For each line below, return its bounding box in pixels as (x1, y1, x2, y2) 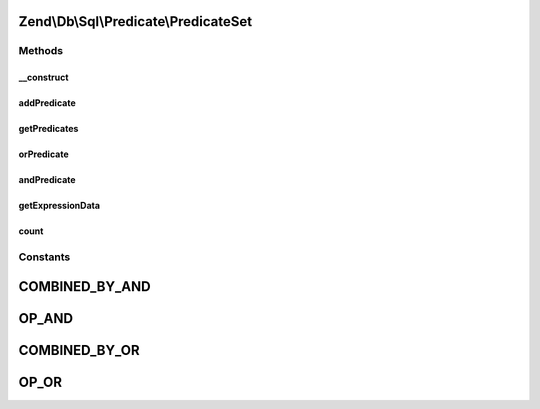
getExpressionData (18, 200, 100, 212)
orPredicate (18, 148, 69, 160)
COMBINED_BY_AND (18, 278, 151, 295)
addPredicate (18, 97, 76, 109)
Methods (18, 44, 64, 58)
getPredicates (18, 123, 79, 135)
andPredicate (18, 174, 76, 186)
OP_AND (18, 310, 74, 327)
